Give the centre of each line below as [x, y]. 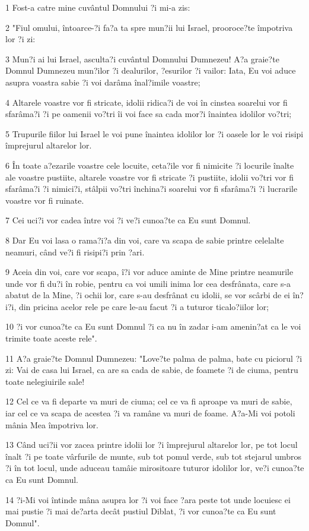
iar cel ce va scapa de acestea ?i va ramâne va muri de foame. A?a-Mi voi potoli [150, 413]
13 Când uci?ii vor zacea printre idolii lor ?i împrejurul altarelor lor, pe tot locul [152, 445]
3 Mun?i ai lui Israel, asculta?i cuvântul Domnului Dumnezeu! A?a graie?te [142, 59]
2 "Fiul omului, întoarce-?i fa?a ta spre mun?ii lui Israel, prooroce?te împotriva [149, 27]
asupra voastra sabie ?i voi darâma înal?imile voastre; [103, 82]
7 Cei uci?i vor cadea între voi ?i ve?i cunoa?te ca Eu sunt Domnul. [128, 220]
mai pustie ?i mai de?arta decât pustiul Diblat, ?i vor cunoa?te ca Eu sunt [141, 511]
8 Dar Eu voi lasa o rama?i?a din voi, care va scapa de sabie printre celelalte [145, 240]
